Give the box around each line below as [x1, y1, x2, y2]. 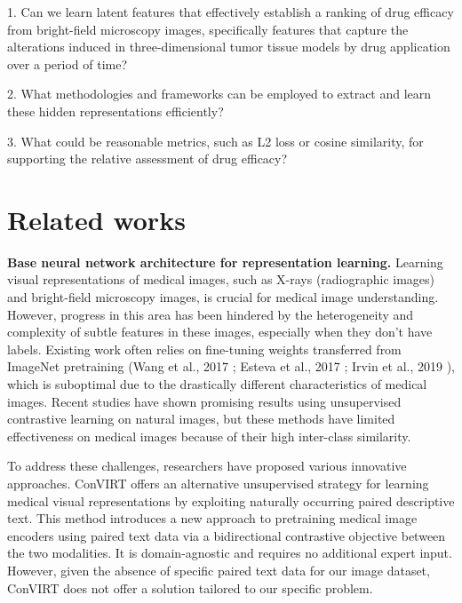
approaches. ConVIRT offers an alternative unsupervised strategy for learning [7, 474, 429, 492]
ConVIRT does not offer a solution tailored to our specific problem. [7, 578, 373, 597]
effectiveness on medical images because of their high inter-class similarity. [7, 426, 411, 445]
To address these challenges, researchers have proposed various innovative [7, 456, 407, 475]
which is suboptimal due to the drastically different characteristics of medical [7, 375, 427, 393]
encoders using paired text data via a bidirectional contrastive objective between [7, 526, 446, 544]
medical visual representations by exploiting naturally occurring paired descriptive [7, 491, 455, 510]
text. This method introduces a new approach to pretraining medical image [7, 509, 418, 528]
